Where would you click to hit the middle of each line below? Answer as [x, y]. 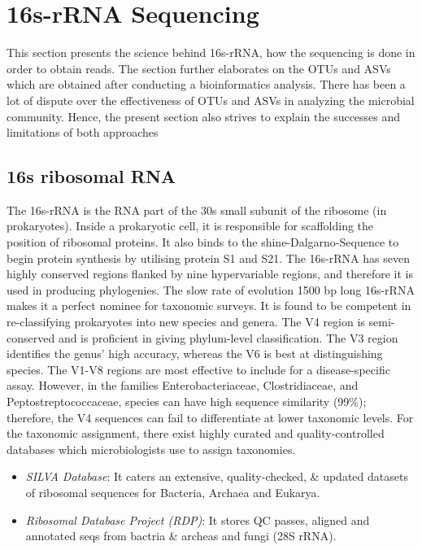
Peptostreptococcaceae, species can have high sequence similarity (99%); [187, 402]
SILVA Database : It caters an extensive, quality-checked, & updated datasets [217, 476]
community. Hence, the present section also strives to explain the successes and [204, 116]
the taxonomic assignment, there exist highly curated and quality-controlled [196, 433]
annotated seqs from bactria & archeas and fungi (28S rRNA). [181, 536]
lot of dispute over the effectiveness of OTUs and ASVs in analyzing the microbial [211, 100]
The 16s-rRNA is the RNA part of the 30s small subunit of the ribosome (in [197, 210]
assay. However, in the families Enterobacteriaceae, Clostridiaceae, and [183, 385]
